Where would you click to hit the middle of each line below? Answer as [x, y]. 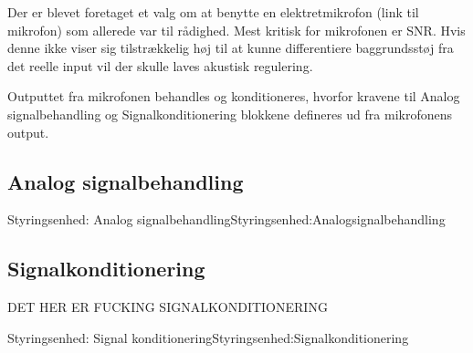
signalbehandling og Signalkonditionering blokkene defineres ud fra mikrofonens [230, 114]
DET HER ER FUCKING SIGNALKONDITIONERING [168, 307]
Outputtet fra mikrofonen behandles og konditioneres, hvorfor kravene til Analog [234, 96]
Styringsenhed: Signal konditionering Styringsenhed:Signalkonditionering [208, 337]
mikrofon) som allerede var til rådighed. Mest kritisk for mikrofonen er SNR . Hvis [236, 30]
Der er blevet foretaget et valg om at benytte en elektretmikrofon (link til [213, 12]
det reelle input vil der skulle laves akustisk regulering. [160, 65]
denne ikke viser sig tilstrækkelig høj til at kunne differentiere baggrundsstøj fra [231, 48]
